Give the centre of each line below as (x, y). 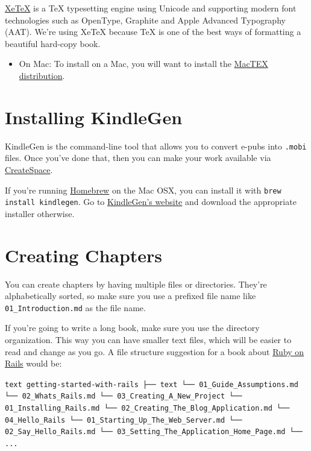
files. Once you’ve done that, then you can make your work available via (138, 158)
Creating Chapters (84, 255)
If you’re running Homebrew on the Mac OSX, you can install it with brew (143, 190)
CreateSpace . (29, 169)
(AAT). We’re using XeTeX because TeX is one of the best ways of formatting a (153, 32)
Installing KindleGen (94, 117)
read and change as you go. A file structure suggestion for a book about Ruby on (155, 351)
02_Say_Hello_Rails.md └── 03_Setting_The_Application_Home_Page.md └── (154, 432)
